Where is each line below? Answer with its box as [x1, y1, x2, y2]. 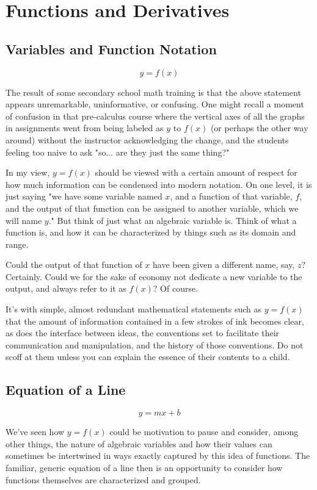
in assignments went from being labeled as [5, 121, 164, 134]
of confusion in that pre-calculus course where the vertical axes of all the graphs [5, 109, 305, 122]
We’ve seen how [5, 425, 65, 438]
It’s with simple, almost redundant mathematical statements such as [5, 303, 261, 315]
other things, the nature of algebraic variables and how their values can [5, 437, 272, 450]
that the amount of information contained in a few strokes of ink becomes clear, [5, 314, 304, 327]
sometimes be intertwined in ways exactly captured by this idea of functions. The [5, 449, 310, 462]
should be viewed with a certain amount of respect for [95, 166, 297, 179]
